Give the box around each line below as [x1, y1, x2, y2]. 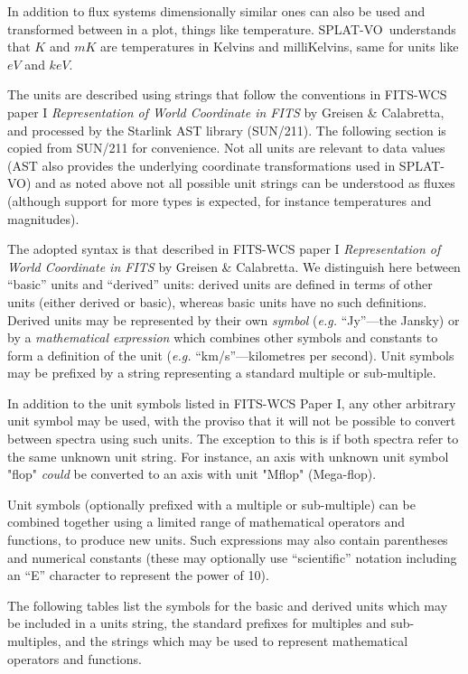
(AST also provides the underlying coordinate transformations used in [7, 155, 396, 174]
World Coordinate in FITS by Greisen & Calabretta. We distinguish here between [7, 257, 461, 276]
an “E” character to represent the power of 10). [7, 566, 269, 585]
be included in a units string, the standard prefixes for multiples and [7, 613, 387, 632]
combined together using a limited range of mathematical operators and [7, 512, 406, 531]
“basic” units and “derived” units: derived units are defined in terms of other [7, 275, 433, 294]
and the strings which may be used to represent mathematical [65, 632, 408, 650]
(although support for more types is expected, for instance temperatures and [7, 191, 432, 210]
